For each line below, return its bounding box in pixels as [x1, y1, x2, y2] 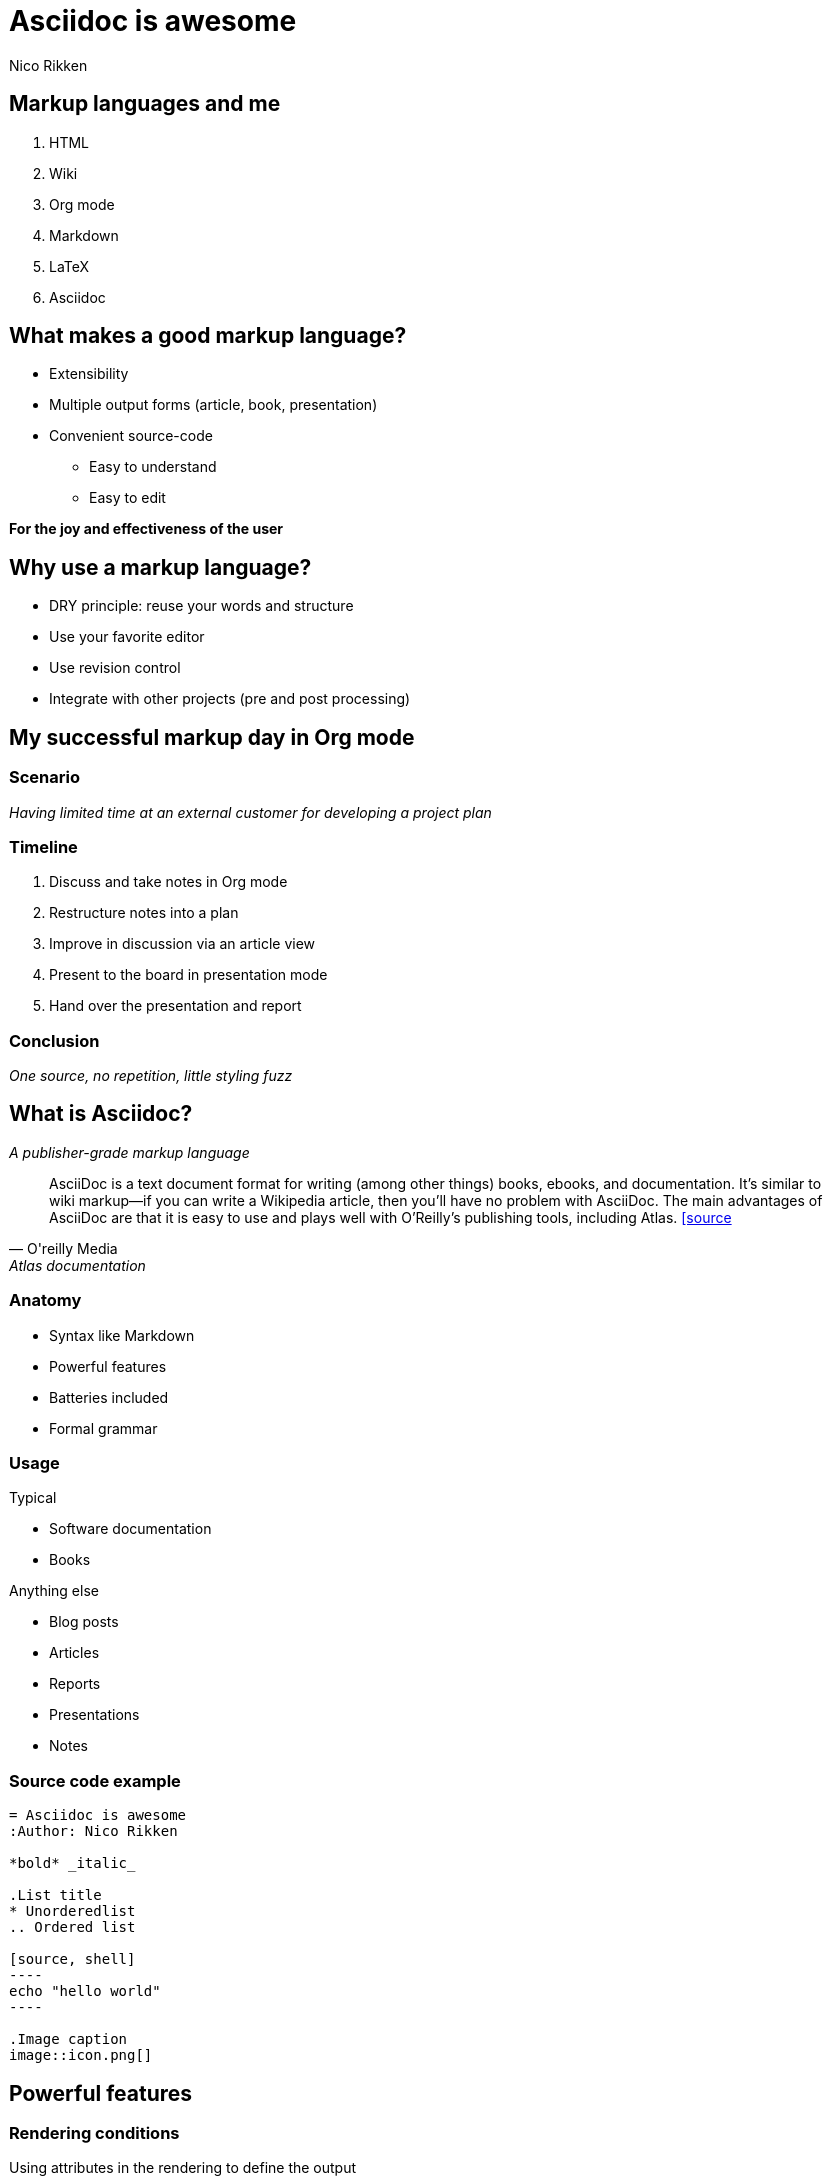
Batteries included [49, 1388, 169, 1406]
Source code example [9, 1770, 181, 1791]
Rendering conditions [9, 2122, 180, 2143]
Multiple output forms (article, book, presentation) [49, 396, 378, 414]
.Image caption [9, 2031, 128, 2048]
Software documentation [49, 1520, 212, 1538]
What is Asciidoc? [9, 1101, 193, 1127]
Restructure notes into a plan [49, 904, 239, 922]
